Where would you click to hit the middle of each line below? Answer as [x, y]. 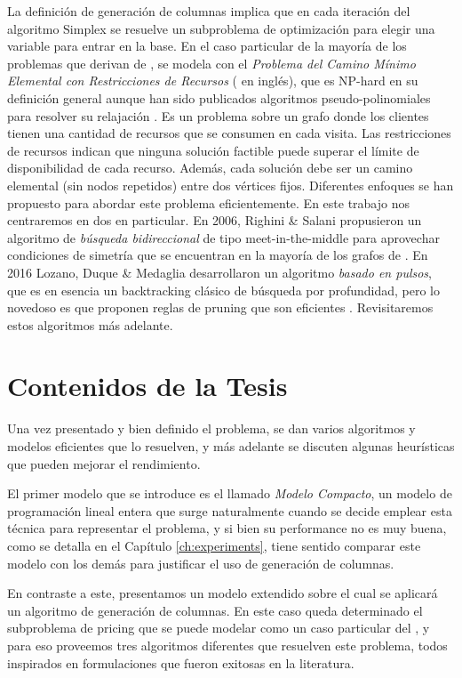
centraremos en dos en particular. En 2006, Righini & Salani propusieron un [215, 220]
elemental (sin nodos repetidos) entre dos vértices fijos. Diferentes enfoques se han [231, 185]
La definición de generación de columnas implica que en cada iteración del [209, 11]
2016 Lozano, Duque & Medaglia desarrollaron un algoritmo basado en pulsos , [219, 272]
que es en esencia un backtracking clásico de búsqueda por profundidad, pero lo [223, 290]
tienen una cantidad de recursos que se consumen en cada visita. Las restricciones [229, 133]
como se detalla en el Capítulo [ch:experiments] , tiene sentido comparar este [214, 545]
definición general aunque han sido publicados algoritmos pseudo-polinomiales [219, 97]
